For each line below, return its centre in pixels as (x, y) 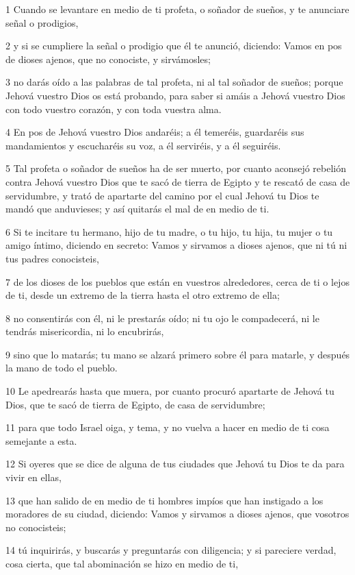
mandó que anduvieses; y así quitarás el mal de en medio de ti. (137, 209)
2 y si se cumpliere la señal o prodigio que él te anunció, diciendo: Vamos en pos (174, 46)
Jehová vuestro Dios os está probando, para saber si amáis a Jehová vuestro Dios (175, 95)
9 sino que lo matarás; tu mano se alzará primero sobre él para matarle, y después (178, 354)
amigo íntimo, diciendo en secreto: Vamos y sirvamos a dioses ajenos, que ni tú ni (176, 245)
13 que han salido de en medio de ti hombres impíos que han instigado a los (165, 500)
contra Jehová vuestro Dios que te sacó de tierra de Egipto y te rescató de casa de (178, 181)
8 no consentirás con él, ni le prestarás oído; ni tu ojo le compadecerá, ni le (162, 318)
